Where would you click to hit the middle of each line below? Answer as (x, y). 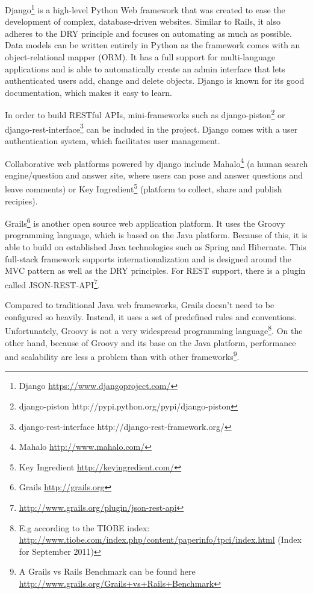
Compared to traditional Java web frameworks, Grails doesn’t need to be (140, 305)
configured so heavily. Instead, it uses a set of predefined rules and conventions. (151, 316)
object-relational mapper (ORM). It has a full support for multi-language (140, 57)
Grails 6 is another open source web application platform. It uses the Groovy (145, 222)
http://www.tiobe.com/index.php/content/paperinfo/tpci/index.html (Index (160, 539)
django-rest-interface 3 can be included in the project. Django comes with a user (151, 128)
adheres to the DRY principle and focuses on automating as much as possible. (148, 33)
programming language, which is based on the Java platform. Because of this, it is (156, 235)
